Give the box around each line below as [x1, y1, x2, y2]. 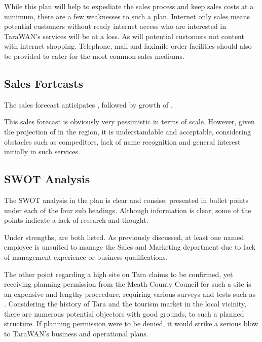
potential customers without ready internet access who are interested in [4, 21, 227, 31]
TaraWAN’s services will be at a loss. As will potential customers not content [4, 30, 244, 41]
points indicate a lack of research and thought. [4, 215, 148, 225]
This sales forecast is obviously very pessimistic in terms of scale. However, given [4, 116, 255, 127]
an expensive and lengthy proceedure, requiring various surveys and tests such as [4, 288, 255, 299]
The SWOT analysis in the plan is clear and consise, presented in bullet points [4, 194, 249, 205]
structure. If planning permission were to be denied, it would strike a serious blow [4, 318, 258, 329]
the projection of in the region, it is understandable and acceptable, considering [4, 126, 251, 136]
